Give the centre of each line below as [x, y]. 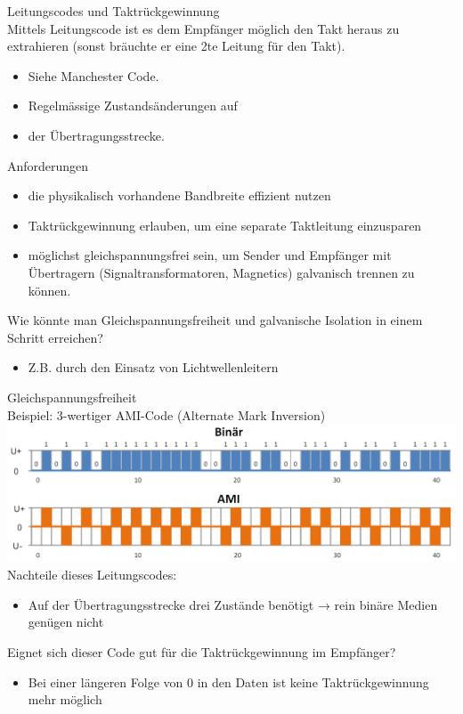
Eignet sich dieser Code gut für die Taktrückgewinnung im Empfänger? [202, 652]
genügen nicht [66, 622]
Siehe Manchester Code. [93, 75]
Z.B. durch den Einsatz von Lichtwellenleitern [153, 367]
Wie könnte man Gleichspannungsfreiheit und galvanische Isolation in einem [215, 320]
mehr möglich [65, 699]
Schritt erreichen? [55, 337]
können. [49, 290]
